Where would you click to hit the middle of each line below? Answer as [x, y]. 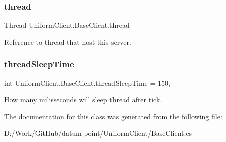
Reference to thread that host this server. [68, 42]
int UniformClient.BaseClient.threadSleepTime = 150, [87, 83]
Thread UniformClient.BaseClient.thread [67, 25]
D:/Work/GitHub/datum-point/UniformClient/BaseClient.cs [98, 133]
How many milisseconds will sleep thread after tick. [83, 100]
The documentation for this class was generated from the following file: [113, 116]
